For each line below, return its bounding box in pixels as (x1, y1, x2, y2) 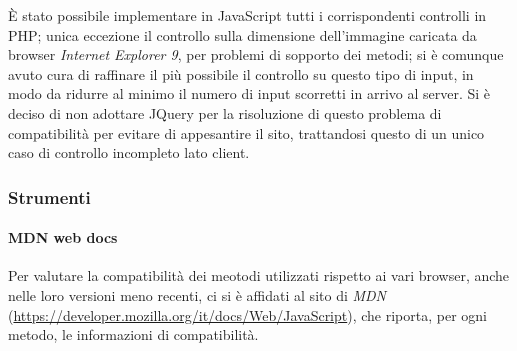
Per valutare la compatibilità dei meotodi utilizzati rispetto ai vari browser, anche (8, 265, 510, 286)
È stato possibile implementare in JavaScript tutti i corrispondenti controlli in (8, 5, 487, 25)
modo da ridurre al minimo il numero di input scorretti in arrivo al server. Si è (8, 83, 491, 104)
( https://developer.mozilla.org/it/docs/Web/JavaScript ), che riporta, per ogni (8, 304, 487, 325)
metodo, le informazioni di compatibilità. (8, 324, 259, 345)
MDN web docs (8, 227, 118, 248)
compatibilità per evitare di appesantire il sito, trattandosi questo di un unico (8, 122, 485, 143)
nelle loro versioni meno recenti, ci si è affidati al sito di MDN (8, 284, 386, 305)
